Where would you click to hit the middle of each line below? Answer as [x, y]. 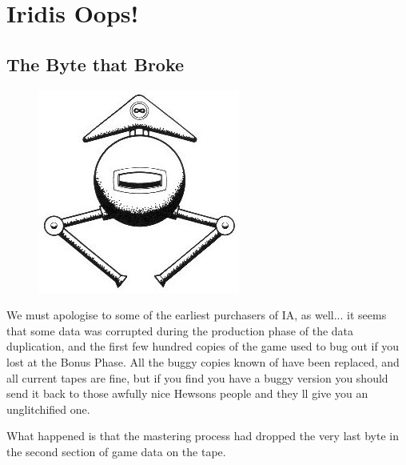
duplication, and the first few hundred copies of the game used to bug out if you [203, 346]
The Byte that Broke [96, 64]
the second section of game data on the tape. [116, 451]
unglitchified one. [48, 409]
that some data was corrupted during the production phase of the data [180, 330]
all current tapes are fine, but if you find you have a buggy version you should [197, 377]
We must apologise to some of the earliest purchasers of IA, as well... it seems [197, 315]
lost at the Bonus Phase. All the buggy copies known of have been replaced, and [203, 361]
